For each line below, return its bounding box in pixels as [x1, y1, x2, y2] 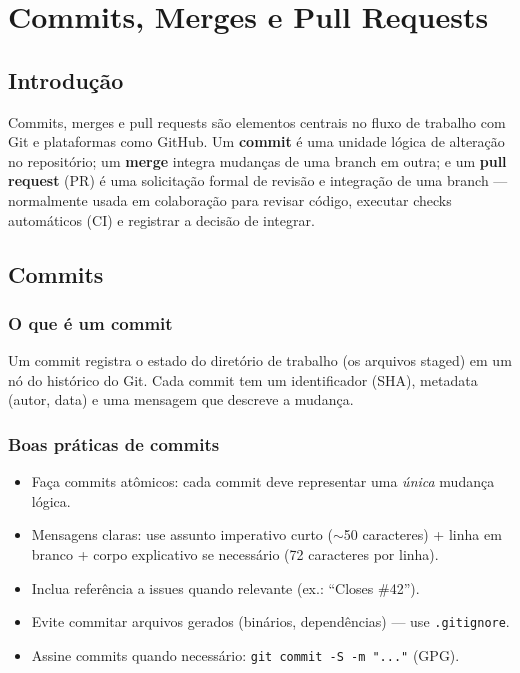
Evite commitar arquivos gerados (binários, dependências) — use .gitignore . [31, 611, 510, 632]
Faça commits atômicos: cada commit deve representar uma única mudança [31, 471, 495, 492]
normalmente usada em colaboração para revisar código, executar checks [8, 189, 452, 210]
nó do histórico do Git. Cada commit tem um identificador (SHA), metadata [8, 369, 478, 390]
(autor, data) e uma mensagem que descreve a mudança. [8, 389, 354, 410]
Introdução [8, 64, 124, 95]
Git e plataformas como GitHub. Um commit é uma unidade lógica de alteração [8, 131, 505, 152]
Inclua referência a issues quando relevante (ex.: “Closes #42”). [31, 577, 420, 598]
